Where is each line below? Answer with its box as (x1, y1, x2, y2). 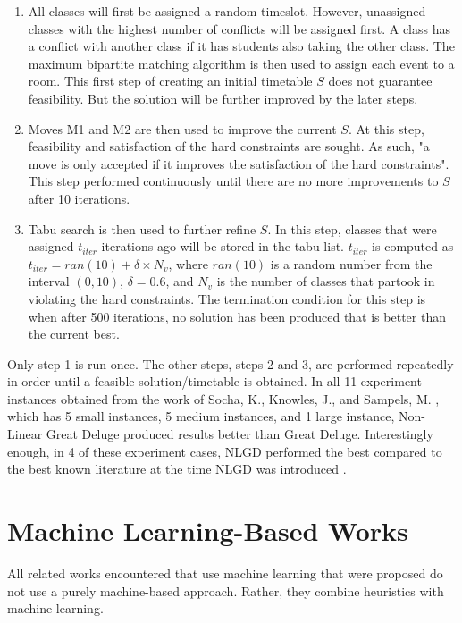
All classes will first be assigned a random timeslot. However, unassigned (28, 2, 426, 20)
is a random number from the (270, 254, 433, 273)
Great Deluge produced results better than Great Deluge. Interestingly (46, 425, 433, 443)
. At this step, (348, 119, 424, 138)
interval (28, 272, 70, 290)
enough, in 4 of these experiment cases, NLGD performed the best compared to (7, 442, 442, 460)
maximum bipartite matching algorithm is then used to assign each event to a (28, 54, 455, 72)
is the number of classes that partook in (216, 272, 435, 290)
